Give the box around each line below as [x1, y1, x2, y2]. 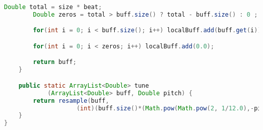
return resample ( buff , [33, 97, 109, 104]
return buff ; [33, 58, 77, 66]
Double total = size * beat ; [4, 4, 102, 11]
